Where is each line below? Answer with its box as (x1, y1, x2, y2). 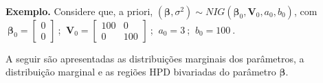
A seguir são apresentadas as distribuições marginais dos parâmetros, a (5, 51, 304, 65)
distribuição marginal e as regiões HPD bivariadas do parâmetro (5, 64, 276, 79)
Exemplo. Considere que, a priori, (5, 3, 153, 18)
